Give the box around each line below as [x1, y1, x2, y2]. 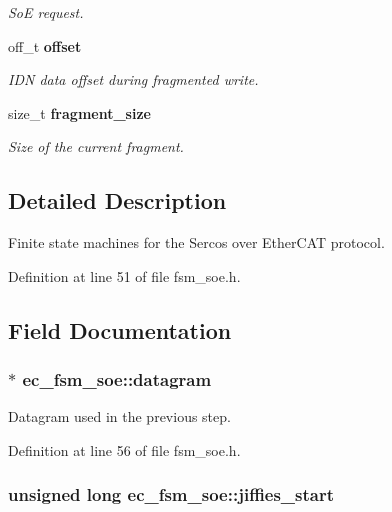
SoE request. [8, 2, 84, 22]
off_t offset [8, 35, 82, 56]
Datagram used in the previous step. [8, 406, 231, 427]
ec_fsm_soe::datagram [22, 367, 212, 392]
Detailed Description [8, 185, 227, 216]
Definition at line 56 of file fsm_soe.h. [8, 439, 241, 460]
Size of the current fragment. [8, 136, 184, 157]
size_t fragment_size [8, 102, 151, 123]
